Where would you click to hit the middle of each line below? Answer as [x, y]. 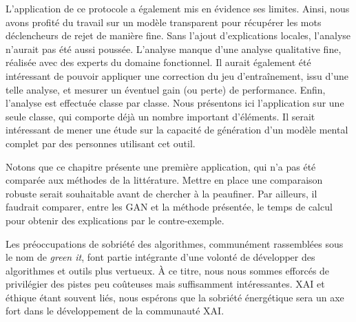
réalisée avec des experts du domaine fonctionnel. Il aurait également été [158, 62]
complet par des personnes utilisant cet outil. [101, 143]
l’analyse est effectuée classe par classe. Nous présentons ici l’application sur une [175, 103]
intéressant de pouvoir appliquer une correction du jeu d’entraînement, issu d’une [177, 75]
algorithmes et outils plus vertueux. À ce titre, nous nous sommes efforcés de [168, 270]
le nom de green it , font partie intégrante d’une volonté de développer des [160, 257]
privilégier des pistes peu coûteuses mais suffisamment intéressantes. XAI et [165, 284]
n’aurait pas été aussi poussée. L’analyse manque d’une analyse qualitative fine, [174, 49]
